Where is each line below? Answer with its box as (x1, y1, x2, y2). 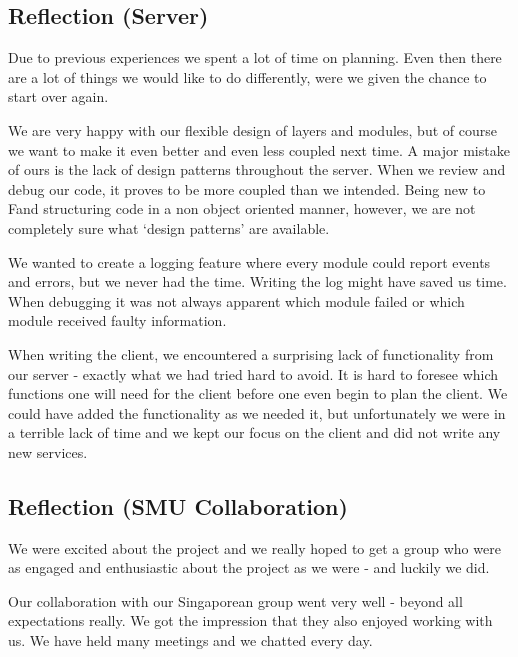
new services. (8, 441, 88, 462)
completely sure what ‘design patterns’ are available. (8, 217, 330, 238)
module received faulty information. (8, 310, 227, 331)
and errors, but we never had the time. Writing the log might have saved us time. (8, 271, 507, 292)
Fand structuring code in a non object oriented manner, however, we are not (8, 198, 476, 219)
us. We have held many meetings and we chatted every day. (8, 630, 373, 651)
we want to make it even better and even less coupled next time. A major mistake (8, 139, 510, 160)
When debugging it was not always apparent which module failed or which (8, 290, 465, 311)
